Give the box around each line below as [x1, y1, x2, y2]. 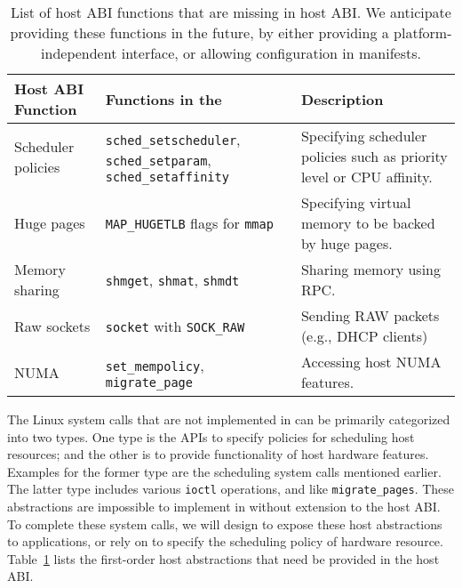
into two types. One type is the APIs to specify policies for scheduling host [7, 427, 415, 446]
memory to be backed [300, 213, 435, 233]
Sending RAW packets [300, 305, 440, 326]
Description [300, 88, 384, 109]
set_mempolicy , [105, 354, 204, 375]
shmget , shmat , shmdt [105, 269, 240, 290]
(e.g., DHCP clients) [300, 326, 428, 346]
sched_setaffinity [105, 169, 229, 184]
